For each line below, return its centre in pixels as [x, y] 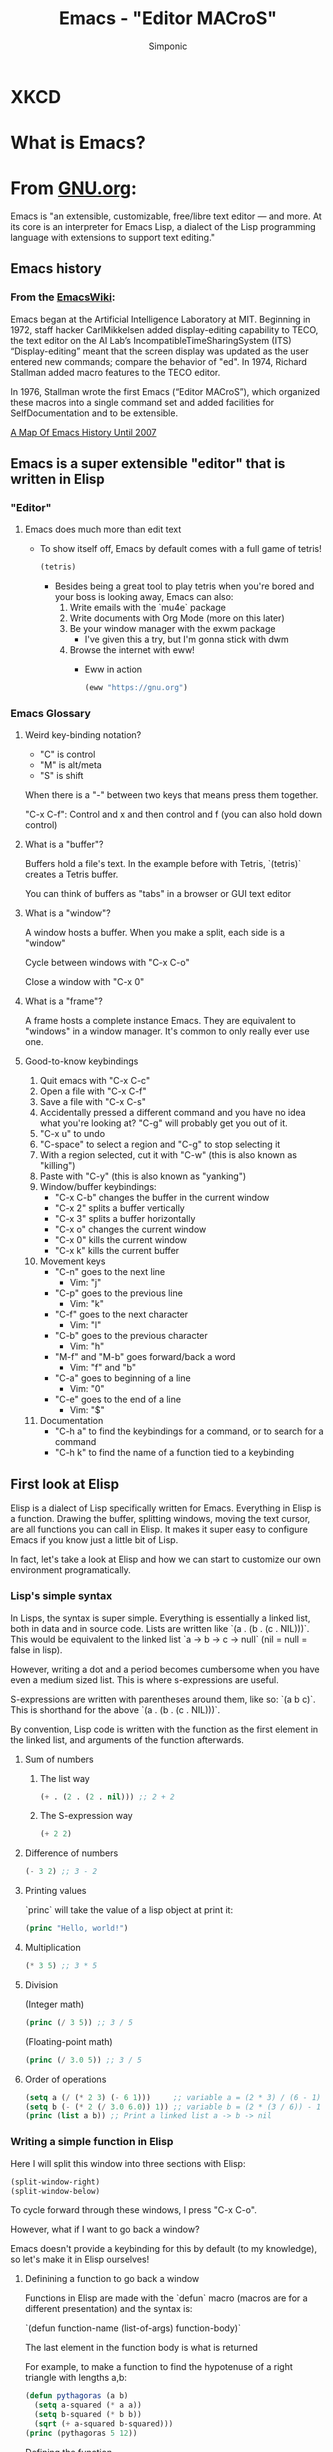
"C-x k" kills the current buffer [117, 1251]
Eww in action [113, 669]
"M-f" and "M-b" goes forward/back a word [145, 1357]
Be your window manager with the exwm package [172, 629]
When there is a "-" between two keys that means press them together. [171, 795]
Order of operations [65, 2079]
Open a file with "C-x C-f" [93, 1091]
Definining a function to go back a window [112, 2279]
